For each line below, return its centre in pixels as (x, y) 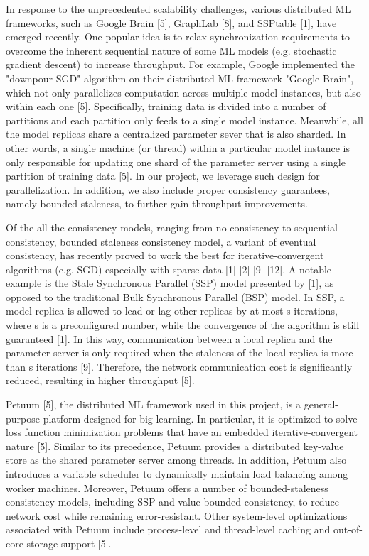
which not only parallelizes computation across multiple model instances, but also (183, 92)
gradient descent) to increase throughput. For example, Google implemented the (180, 64)
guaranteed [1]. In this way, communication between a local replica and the (169, 338)
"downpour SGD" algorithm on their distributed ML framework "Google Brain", (180, 78)
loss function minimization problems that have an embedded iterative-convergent (182, 432)
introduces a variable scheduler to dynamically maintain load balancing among (177, 474)
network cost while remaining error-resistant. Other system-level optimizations (177, 515)
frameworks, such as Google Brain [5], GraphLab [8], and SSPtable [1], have (171, 22)
